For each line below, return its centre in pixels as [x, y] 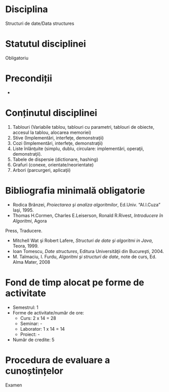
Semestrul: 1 [25, 307]
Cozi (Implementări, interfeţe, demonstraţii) [58, 143]
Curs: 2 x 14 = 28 [38, 318]
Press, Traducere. [24, 230]
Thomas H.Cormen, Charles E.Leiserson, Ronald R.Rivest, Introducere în [88, 215]
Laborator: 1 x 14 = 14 [42, 329]
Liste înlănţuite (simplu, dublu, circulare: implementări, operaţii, [78, 149]
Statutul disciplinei [46, 44]
